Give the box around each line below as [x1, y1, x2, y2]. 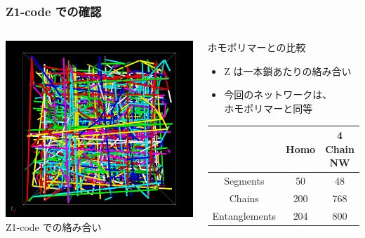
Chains [229, 190, 259, 205]
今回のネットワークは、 [224, 87, 333, 102]
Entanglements [212, 208, 277, 223]
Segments [224, 173, 265, 188]
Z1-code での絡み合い [6, 219, 102, 234]
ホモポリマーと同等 [224, 101, 313, 115]
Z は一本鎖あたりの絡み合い [224, 63, 352, 78]
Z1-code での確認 [6, 2, 102, 20]
